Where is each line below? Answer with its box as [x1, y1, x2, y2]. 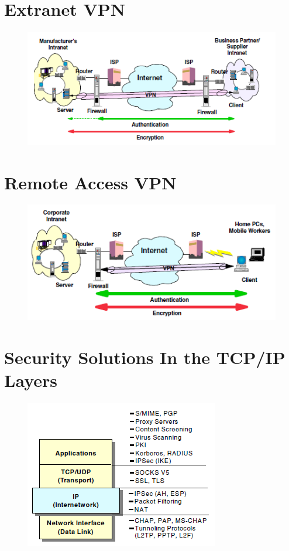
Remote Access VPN [4, 170, 177, 194]
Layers [4, 368, 57, 392]
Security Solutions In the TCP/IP [4, 345, 285, 369]
